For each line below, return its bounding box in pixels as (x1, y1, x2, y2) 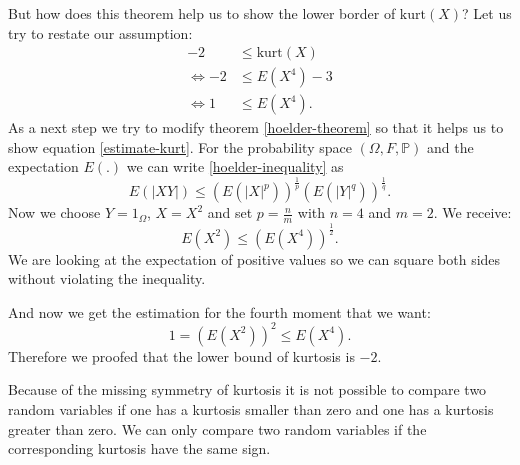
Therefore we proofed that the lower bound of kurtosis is (8, 345, 355, 366)
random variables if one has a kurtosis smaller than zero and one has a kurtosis (8, 399, 494, 420)
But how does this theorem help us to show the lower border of (8, 3, 396, 23)
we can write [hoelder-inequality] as (126, 156, 344, 177)
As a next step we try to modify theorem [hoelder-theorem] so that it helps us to (8, 117, 504, 138)
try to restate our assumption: (8, 22, 193, 43)
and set (207, 202, 253, 223)
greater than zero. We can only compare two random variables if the (8, 418, 427, 439)
